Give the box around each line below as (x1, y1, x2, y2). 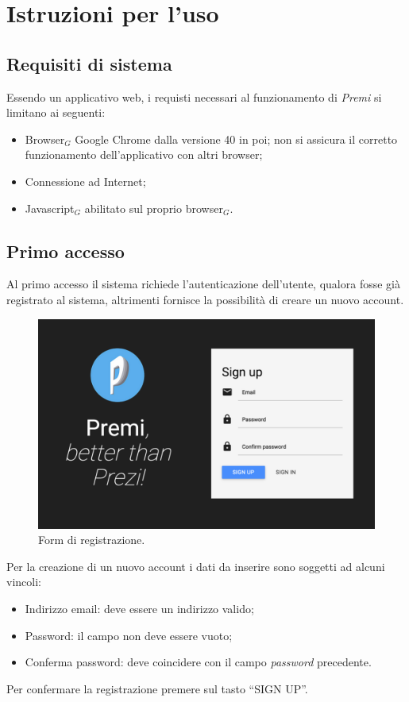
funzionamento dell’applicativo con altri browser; (25, 146, 263, 163)
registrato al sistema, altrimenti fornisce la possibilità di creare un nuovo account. (6, 291, 404, 307)
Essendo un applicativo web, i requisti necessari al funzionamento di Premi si (6, 88, 382, 105)
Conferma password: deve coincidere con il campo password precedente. (25, 654, 372, 670)
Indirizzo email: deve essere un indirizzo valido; (25, 600, 254, 617)
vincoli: (6, 573, 41, 590)
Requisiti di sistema (6, 51, 172, 75)
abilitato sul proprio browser (84, 199, 223, 216)
